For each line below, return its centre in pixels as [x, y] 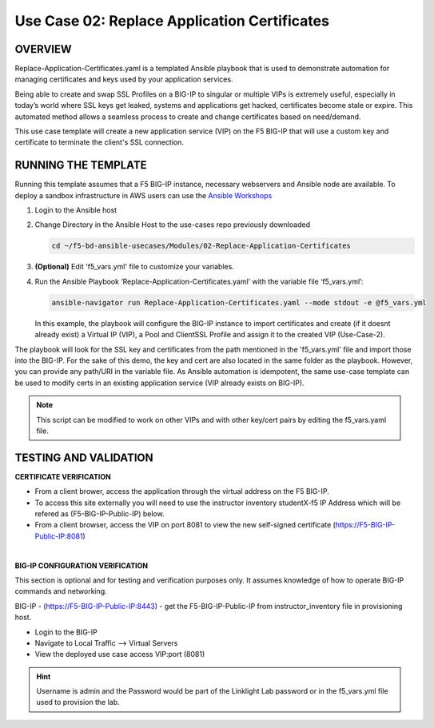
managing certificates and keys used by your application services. [124, 79]
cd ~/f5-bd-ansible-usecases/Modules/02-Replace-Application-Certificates [201, 246]
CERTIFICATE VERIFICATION [63, 476]
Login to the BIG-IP [66, 632]
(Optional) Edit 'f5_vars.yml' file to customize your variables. [135, 267]
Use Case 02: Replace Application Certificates [172, 21]
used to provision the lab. [78, 702]
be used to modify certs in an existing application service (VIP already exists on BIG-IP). [159, 383]
